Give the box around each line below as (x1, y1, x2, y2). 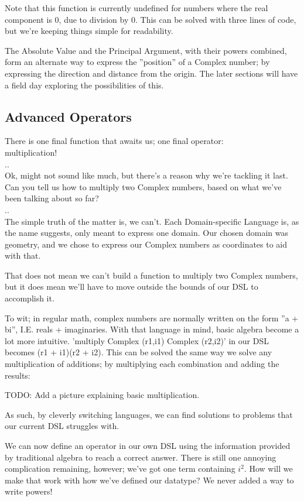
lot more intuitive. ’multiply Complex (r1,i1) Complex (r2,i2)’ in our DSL (5, 334, 269, 346)
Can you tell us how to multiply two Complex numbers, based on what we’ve (5, 180, 282, 193)
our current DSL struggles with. (5, 420, 119, 432)
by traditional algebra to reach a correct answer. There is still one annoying (5, 451, 276, 463)
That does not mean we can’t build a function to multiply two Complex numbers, (5, 269, 298, 281)
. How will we (244, 462, 293, 475)
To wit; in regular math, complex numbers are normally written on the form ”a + (5, 311, 299, 324)
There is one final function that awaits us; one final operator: (5, 135, 224, 147)
